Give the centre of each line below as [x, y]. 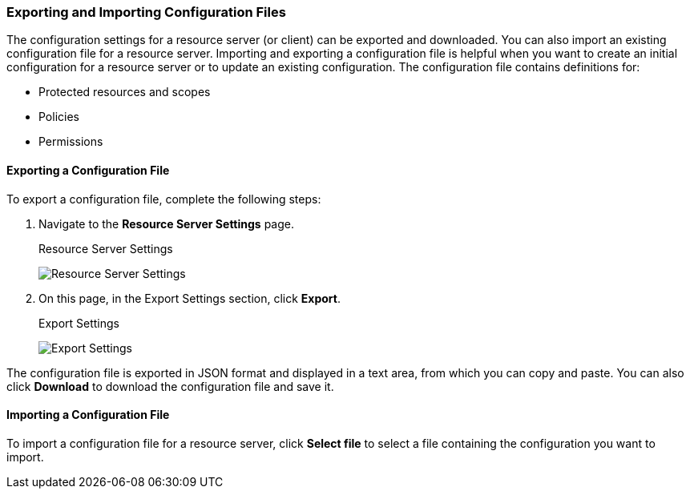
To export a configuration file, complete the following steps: [164, 199]
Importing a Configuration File [88, 415]
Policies [59, 117]
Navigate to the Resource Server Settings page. [166, 223]
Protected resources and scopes [125, 92]
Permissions [71, 142]
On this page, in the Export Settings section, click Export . [190, 298]
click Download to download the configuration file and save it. [170, 386]
